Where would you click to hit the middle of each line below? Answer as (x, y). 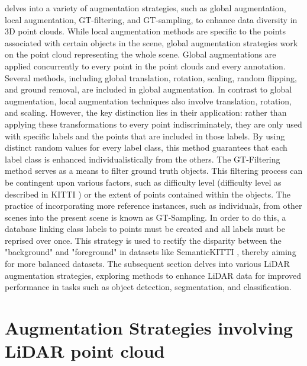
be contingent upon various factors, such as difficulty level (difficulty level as (143, 182)
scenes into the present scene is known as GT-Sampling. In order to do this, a (146, 217)
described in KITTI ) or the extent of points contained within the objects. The (148, 194)
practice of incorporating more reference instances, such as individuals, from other (153, 206)
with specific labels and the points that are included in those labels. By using (145, 136)
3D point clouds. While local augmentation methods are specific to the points (145, 31)
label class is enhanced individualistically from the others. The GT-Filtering (143, 159)
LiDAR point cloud (85, 351)
